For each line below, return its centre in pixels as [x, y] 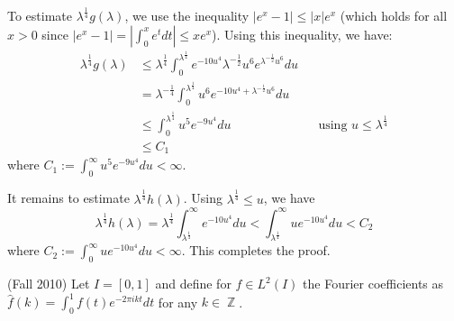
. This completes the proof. [256, 250]
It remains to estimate [68, 198]
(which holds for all [394, 16]
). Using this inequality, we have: [302, 34]
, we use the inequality [187, 16]
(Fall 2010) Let [49, 284]
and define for [193, 284]
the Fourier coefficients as [373, 284]
